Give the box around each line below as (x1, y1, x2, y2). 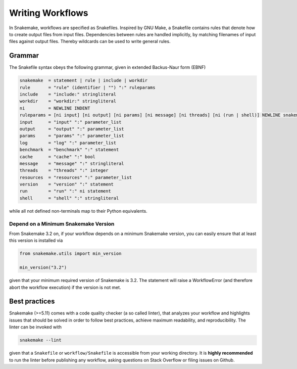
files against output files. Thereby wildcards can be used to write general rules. (9, 39, 171, 45)
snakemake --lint (19, 337, 62, 343)
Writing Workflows (9, 7, 89, 18)
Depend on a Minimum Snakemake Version (9, 220, 115, 227)
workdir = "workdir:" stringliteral (19, 98, 116, 104)
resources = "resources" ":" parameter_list (19, 175, 132, 180)
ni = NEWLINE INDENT (19, 105, 91, 111)
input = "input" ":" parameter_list (19, 119, 122, 125)
